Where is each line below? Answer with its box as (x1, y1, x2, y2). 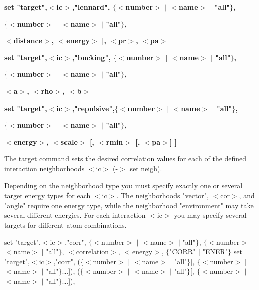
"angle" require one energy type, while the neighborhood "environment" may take (4, 200, 254, 210)
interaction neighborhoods (4, 163, 85, 173)
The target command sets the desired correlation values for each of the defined (4, 153, 247, 164)
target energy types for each (4, 190, 91, 201)
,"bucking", (72, 52, 111, 62)
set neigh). (129, 163, 162, 173)
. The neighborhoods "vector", (116, 190, 209, 201)
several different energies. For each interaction (4, 210, 146, 220)
